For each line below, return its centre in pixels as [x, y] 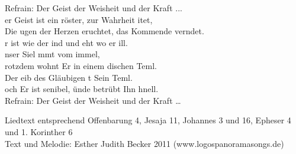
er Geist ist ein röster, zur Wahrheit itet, [79, 19]
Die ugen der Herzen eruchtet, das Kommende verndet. [104, 31]
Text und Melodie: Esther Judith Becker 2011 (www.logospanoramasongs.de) [144, 143]
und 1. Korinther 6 [39, 131]
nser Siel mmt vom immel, [52, 54]
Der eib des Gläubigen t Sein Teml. [69, 77]
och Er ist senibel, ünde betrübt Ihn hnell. [82, 89]
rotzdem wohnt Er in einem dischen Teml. [81, 65]
